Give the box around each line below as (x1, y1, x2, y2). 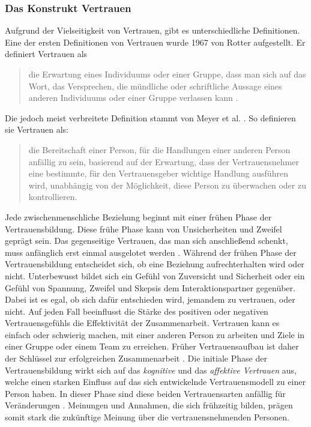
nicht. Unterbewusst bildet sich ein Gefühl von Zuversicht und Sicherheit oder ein (5, 269, 305, 282)
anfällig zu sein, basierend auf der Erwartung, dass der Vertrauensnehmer (28, 155, 299, 168)
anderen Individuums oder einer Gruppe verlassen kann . (28, 91, 238, 104)
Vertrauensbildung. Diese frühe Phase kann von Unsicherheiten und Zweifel (5, 222, 282, 235)
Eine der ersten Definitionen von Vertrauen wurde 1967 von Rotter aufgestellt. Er (5, 35, 306, 48)
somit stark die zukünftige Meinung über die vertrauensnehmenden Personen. (5, 411, 290, 423)
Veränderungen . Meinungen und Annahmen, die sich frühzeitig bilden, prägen (5, 399, 293, 411)
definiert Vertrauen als (5, 47, 88, 60)
